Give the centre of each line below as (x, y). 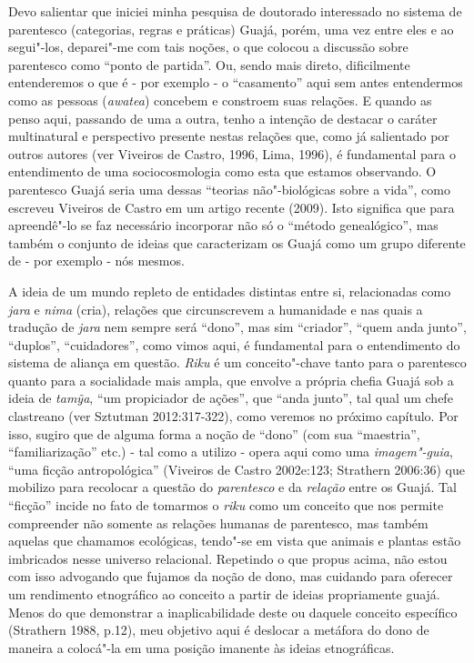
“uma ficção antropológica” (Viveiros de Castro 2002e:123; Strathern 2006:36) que (237, 469)
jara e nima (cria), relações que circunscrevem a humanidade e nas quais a (216, 309)
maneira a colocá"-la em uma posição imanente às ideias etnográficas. (202, 647)
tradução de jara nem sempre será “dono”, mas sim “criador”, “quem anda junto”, (237, 327)
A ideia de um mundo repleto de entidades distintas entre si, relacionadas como (230, 291)
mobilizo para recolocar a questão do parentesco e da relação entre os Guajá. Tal (232, 487)
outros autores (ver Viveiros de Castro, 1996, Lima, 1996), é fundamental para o (232, 153)
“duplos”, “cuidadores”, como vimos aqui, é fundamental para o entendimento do (234, 344)
